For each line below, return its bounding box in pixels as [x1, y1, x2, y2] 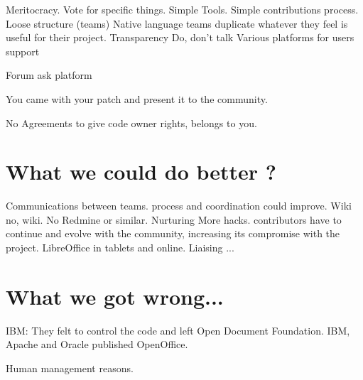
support [6, 43, 40, 58]
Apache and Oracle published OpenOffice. [6, 337, 188, 352]
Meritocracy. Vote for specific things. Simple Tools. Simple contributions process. [6, 2, 359, 16]
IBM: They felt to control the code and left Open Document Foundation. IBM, [6, 322, 350, 337]
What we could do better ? [6, 157, 277, 186]
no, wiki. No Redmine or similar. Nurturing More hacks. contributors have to [6, 212, 342, 227]
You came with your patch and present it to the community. [6, 91, 268, 106]
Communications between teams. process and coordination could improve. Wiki [6, 198, 352, 213]
